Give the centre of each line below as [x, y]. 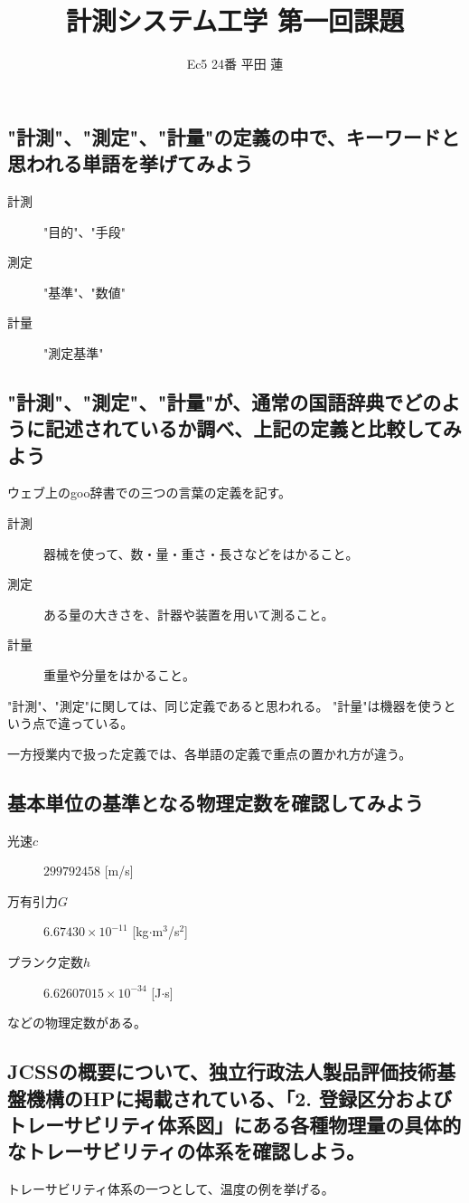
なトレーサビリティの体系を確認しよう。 [187, 1151]
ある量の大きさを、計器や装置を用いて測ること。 [189, 614]
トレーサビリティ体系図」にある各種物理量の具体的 [234, 1124]
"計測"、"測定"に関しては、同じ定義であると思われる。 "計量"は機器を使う [225, 705]
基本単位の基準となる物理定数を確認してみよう [216, 802]
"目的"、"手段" [84, 231]
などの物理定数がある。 [77, 1023]
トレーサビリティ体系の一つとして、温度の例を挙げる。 [171, 1189]
